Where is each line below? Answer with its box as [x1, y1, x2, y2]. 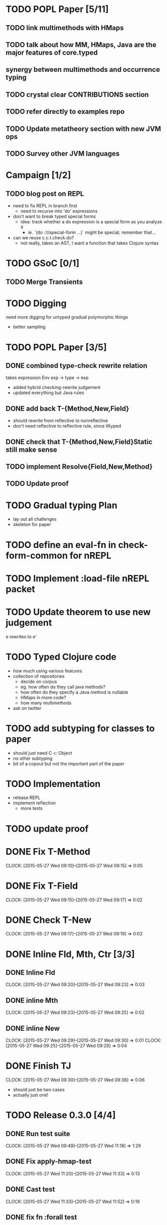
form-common [6, 550, 68, 561]
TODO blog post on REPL [6, 189, 84, 198]
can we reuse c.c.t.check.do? [13, 234, 74, 240]
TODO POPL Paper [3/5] [6, 341, 107, 353]
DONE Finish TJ [6, 1060, 72, 1072]
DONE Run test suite [6, 1129, 70, 1138]
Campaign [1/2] [6, 170, 71, 181]
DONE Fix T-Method [6, 846, 91, 857]
